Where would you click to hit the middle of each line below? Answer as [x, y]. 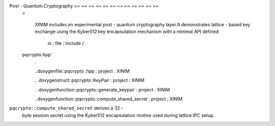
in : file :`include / [66, 43]
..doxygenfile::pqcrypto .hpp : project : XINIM [82, 71]
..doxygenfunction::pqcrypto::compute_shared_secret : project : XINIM [109, 99]
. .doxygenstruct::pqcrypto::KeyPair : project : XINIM [90, 80]
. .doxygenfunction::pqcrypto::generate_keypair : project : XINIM [102, 90]
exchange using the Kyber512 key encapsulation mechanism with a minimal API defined [127, 32]
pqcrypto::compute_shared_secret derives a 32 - [66, 108]
